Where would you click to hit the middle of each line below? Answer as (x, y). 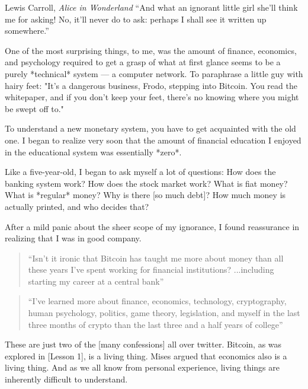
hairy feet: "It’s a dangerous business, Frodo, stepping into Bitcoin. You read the (151, 85)
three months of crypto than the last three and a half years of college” (155, 324)
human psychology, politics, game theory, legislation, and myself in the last (164, 313)
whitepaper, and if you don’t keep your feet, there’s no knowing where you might (152, 97)
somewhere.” (27, 31)
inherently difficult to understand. (66, 379)
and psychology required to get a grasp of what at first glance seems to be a (143, 62)
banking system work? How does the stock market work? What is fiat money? (146, 183)
